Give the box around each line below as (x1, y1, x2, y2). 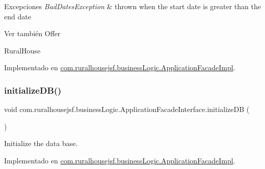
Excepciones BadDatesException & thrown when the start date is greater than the (4, 1, 261, 11)
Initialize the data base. (4, 138, 78, 149)
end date (4, 11, 31, 21)
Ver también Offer (4, 28, 61, 39)
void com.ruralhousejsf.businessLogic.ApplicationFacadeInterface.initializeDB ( (4, 104, 250, 115)
